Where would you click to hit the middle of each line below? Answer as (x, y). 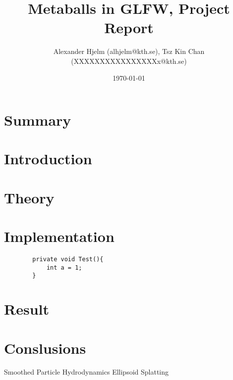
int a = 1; (64, 267)
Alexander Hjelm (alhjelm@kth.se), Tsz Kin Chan (129, 51)
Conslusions (45, 348)
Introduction (48, 159)
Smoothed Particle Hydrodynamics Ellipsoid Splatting (87, 371)
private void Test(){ (68, 260)
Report (129, 27)
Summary (38, 120)
